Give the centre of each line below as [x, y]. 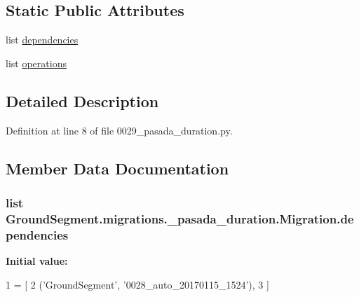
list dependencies [42, 40]
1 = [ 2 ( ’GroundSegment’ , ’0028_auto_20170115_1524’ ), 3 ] [137, 284]
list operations [36, 63]
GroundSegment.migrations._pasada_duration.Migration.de [180, 218]
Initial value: [37, 261]
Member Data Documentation [117, 168]
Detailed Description [82, 101]
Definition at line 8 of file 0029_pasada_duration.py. [119, 130]
